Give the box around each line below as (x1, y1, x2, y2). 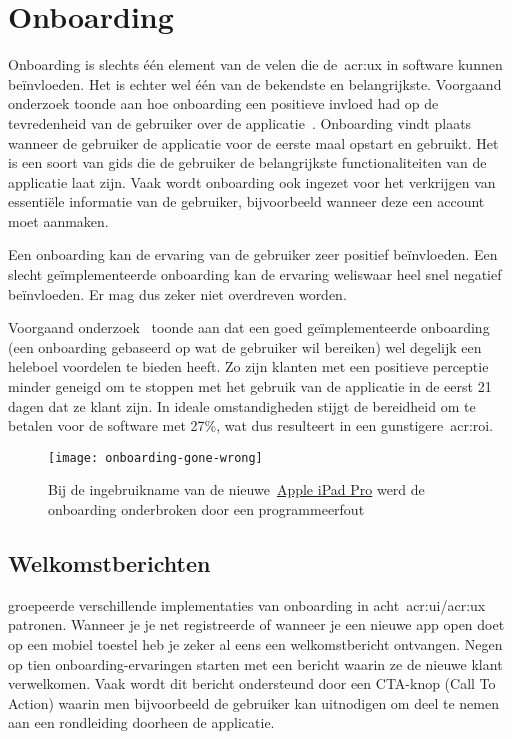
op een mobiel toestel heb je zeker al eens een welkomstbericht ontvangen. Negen (8, 634, 503, 655)
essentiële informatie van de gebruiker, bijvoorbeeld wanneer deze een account (8, 191, 485, 212)
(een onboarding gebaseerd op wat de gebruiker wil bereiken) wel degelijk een (8, 336, 482, 357)
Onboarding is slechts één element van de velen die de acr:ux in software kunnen (8, 54, 503, 75)
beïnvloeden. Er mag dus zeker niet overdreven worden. (8, 283, 347, 304)
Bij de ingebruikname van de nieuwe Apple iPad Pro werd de (48, 479, 425, 500)
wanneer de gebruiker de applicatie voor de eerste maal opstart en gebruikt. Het (8, 132, 499, 153)
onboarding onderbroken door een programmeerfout (48, 499, 365, 520)
